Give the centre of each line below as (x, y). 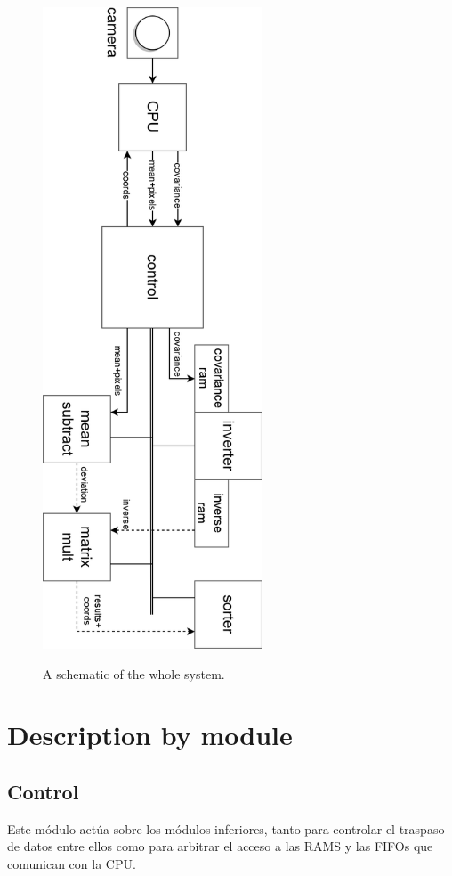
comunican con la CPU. (72, 863)
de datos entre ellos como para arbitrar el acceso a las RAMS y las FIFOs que (220, 846)
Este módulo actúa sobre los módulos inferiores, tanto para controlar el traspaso (226, 828)
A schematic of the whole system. (134, 673)
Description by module (150, 735)
